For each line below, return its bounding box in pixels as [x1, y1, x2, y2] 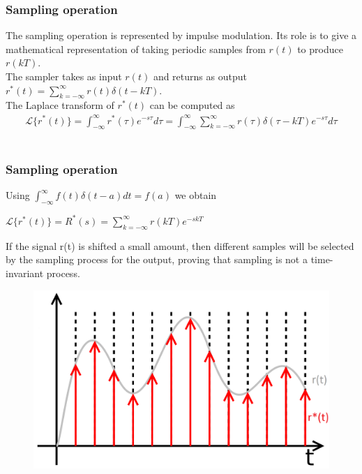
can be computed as [149, 98, 235, 112]
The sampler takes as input [6, 69, 122, 83]
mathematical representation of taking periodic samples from [6, 41, 266, 56]
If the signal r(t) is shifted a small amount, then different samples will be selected [6, 238, 354, 253]
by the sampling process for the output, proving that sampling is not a [6, 252, 308, 267]
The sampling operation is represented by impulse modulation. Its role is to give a [6, 28, 357, 43]
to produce [297, 41, 343, 56]
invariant [6, 265, 44, 280]
